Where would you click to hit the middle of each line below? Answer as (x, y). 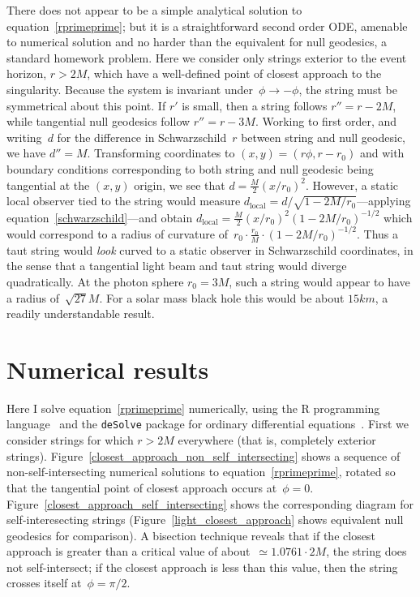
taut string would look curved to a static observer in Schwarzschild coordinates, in (210, 249)
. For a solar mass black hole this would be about (222, 297)
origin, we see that (180, 185)
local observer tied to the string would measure (124, 201)
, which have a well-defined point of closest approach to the (234, 73)
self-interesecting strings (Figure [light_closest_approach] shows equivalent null (205, 520)
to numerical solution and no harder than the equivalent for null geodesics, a (197, 42)
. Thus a (377, 233)
